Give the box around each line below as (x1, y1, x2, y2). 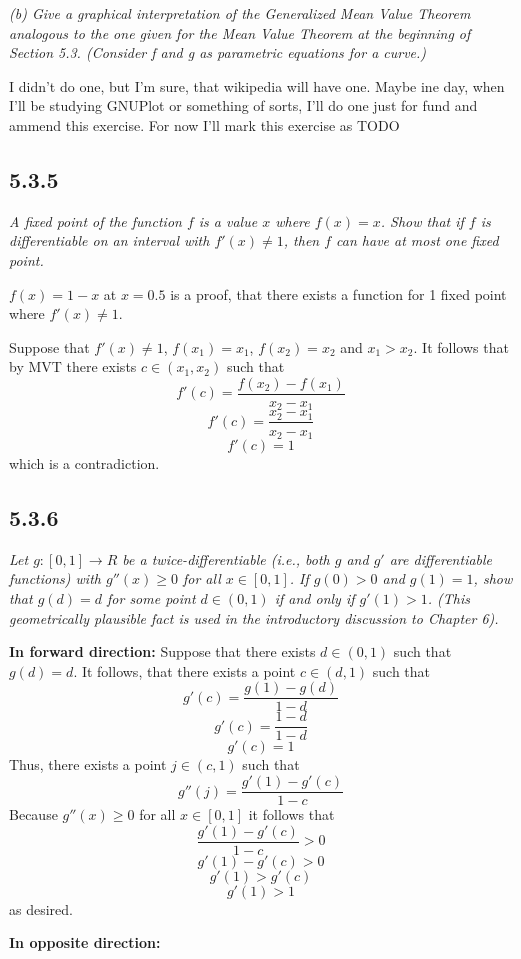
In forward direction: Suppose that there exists (9, 641, 316, 662)
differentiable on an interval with (9, 230, 210, 251)
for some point (107, 587, 196, 608)
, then (283, 230, 320, 251)
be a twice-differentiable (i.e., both (122, 548, 330, 569)
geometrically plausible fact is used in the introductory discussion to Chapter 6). (9, 607, 499, 628)
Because (9, 804, 58, 825)
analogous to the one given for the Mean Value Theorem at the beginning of (9, 22, 471, 43)
